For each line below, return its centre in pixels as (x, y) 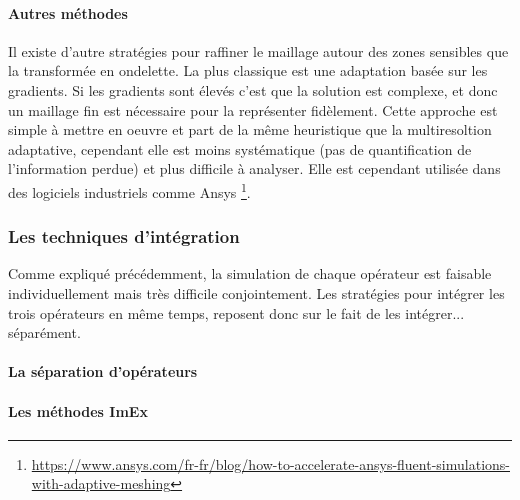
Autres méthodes (68, 12)
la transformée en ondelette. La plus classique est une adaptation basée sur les (248, 70)
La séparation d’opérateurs (103, 371)
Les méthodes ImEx (78, 410)
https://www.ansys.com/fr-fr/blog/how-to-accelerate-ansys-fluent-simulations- (270, 463)
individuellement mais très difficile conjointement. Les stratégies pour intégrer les (256, 293)
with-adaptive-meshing (101, 483)
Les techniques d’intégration (124, 236)
